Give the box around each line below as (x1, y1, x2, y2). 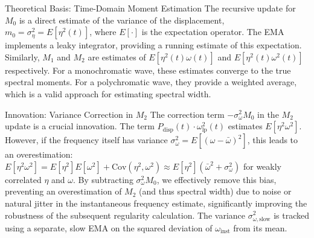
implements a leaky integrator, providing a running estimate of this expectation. (5, 39, 302, 51)
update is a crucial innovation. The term (5, 120, 155, 132)
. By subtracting (73, 173, 133, 185)
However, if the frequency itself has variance (5, 133, 168, 146)
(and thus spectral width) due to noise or (139, 185, 292, 198)
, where (89, 25, 117, 38)
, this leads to (247, 133, 298, 146)
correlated (5, 173, 42, 185)
